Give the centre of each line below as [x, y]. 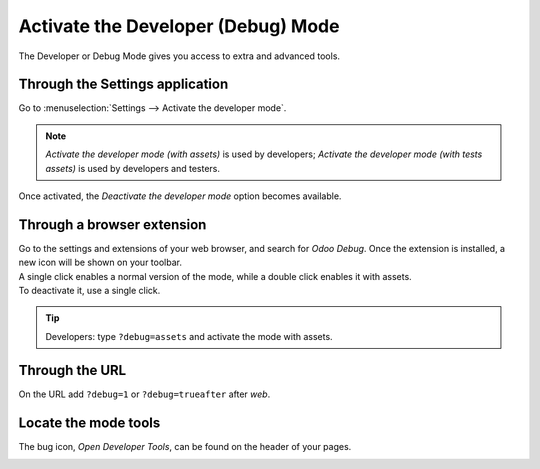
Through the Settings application [123, 84]
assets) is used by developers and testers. [132, 168]
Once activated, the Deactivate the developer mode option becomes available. [180, 196]
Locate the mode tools [89, 422]
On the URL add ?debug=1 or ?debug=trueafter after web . [144, 394]
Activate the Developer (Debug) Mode [179, 26]
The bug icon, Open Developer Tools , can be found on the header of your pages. [185, 446]
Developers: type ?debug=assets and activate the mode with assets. [189, 336]
